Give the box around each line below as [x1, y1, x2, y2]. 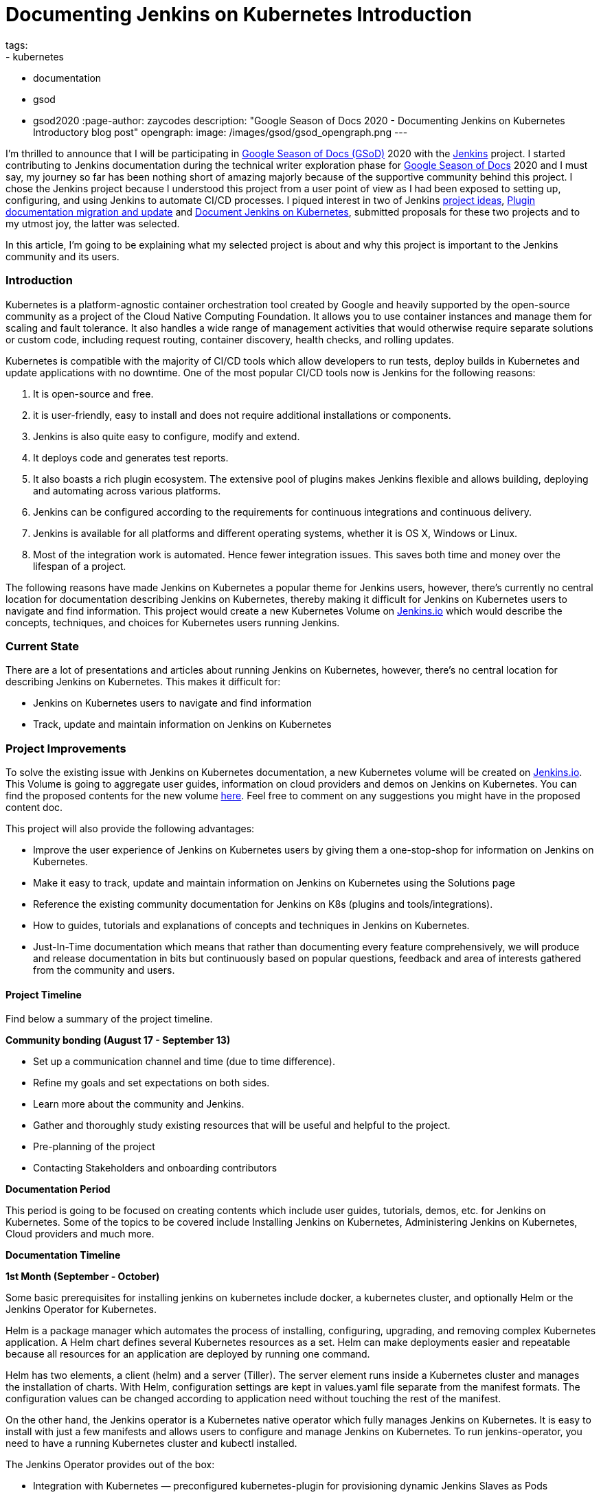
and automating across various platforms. [33, 484, 221, 496]
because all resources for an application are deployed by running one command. [5, 1348, 370, 1360]
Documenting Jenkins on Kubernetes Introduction [5, 3, 472, 26]
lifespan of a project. [33, 560, 126, 572]
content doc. [5, 801, 63, 813]
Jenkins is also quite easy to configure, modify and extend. [33, 430, 300, 442]
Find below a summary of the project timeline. [5, 1013, 213, 1025]
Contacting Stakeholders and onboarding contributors [33, 1162, 277, 1174]
